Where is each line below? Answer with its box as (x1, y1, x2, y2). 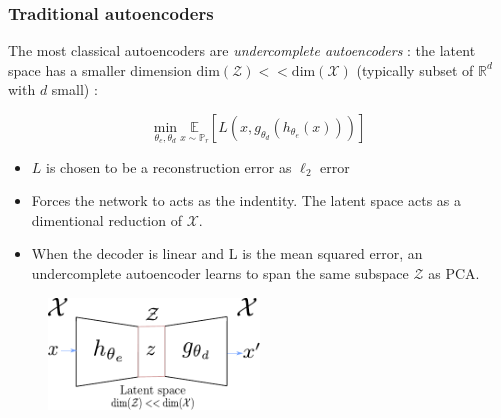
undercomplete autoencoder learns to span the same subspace (31, 263, 409, 283)
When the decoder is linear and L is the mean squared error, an (31, 243, 423, 264)
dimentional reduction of (31, 209, 182, 230)
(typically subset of (356, 59, 474, 80)
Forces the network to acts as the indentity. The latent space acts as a (31, 190, 462, 211)
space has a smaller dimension (8, 59, 192, 80)
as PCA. (428, 263, 480, 283)
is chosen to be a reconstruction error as (46, 156, 292, 177)
